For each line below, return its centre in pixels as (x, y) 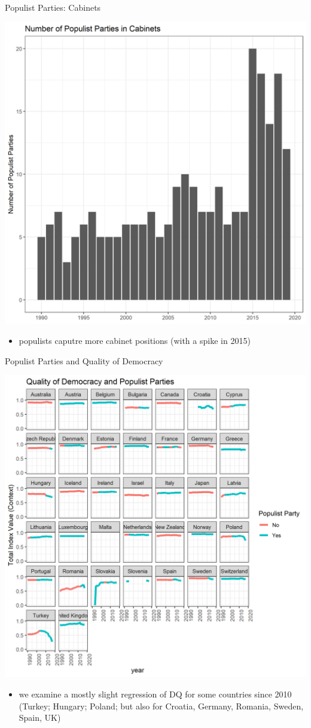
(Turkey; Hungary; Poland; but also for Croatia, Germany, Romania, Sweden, (161, 706)
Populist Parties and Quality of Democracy (84, 360)
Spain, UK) (40, 718)
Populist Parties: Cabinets (53, 7)
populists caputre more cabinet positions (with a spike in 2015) (135, 341)
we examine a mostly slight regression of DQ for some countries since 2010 (155, 694)
